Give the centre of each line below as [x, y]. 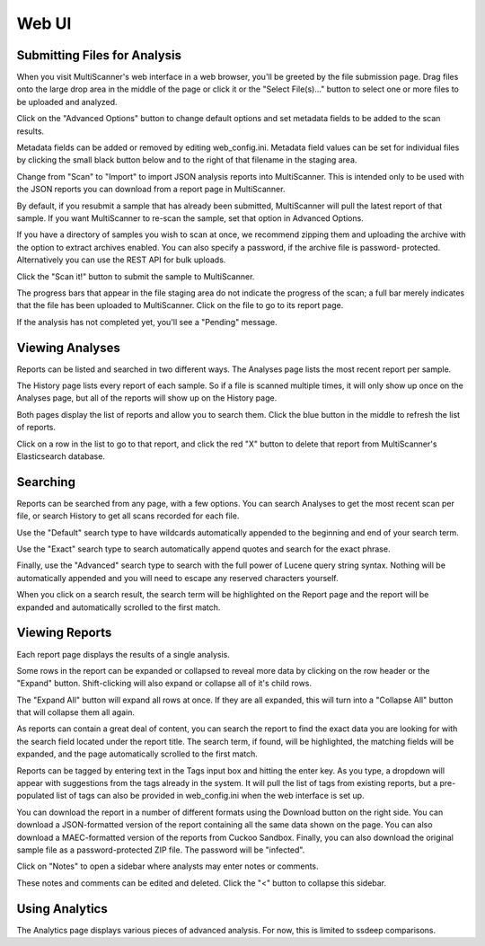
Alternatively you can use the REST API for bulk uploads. [121, 260]
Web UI [44, 23]
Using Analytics [62, 909]
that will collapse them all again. [75, 712]
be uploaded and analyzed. [67, 102]
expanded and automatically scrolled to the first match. [119, 607]
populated [35, 796]
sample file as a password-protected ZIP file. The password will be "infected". [161, 850]
